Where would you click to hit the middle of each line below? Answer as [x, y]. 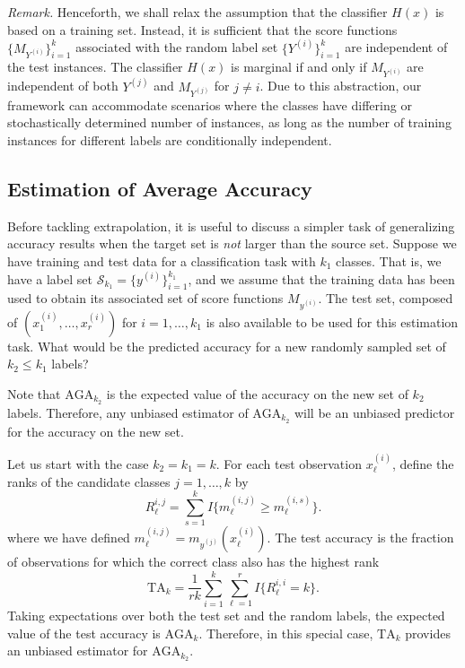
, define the [423, 463]
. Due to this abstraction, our [341, 86]
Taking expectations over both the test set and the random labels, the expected [226, 615]
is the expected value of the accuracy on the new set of [257, 393]
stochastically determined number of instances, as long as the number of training [229, 122]
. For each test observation [289, 463]
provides [428, 633]
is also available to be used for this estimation [332, 321]
